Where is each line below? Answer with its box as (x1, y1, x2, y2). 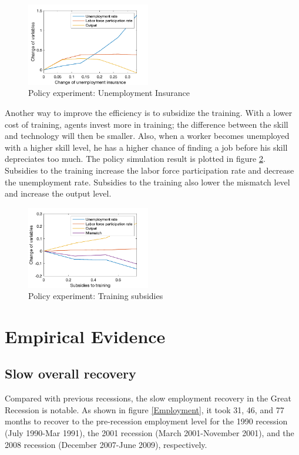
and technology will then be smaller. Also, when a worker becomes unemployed (5, 129, 290, 142)
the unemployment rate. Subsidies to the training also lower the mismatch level (5, 175, 290, 188)
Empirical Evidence (5, 324, 166, 348)
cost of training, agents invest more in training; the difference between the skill (5, 118, 288, 130)
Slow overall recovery (5, 364, 136, 383)
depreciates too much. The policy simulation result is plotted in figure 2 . (5, 152, 266, 165)
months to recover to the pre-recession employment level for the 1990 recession (5, 415, 288, 427)
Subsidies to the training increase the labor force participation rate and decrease (5, 164, 294, 176)
